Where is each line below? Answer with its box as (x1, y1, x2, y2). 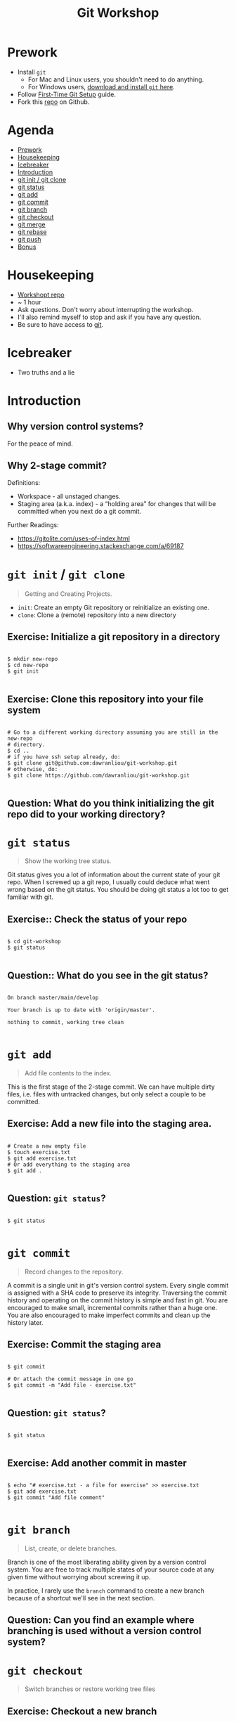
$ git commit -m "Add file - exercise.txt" (7, 1382, 137, 1389)
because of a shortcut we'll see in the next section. (7, 1593, 155, 1602)
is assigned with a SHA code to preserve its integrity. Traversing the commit (7, 1288, 227, 1297)
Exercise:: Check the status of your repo (7, 913, 188, 925)
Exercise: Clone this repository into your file (7, 693, 204, 705)
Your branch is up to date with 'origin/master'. (7, 1006, 156, 1014)
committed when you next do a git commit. (17, 507, 142, 515)
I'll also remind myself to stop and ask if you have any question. (17, 313, 202, 321)
